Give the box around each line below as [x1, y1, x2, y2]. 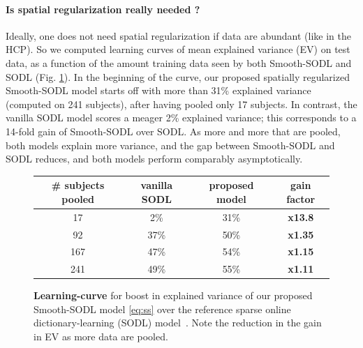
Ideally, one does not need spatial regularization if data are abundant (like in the [6, 28, 351, 43]
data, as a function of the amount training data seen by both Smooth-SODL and [6, 55, 352, 70]
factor [286, 191, 316, 206]
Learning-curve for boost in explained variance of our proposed [34, 288, 313, 303]
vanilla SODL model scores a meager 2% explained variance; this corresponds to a [6, 110, 357, 125]
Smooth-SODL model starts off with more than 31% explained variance [6, 83, 311, 98]
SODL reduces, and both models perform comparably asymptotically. [6, 151, 303, 166]
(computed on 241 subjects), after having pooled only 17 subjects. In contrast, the [6, 96, 357, 111]
